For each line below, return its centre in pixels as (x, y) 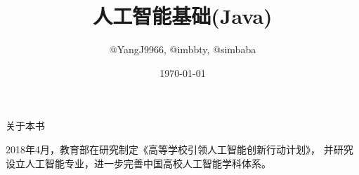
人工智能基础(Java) (183, 16)
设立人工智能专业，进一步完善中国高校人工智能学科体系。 (138, 163)
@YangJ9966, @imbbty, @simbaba (183, 49)
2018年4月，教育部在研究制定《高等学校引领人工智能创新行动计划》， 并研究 (179, 149)
